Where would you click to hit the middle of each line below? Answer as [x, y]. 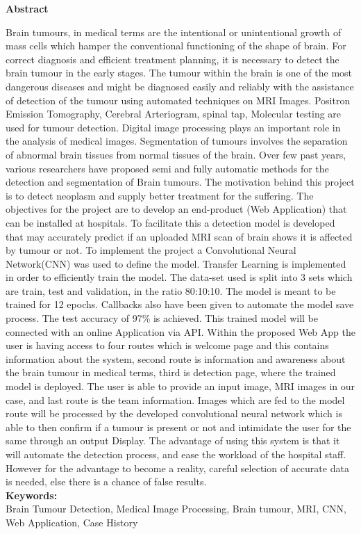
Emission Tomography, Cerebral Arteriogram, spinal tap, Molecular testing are [174, 114]
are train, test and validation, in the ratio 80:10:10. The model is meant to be [171, 290]
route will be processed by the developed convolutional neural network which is [174, 413]
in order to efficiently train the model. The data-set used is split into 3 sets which [179, 277]
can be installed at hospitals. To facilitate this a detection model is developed [170, 222]
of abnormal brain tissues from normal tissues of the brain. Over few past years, [176, 154]
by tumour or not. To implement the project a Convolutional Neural [151, 250]
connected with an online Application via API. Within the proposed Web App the [180, 331]
